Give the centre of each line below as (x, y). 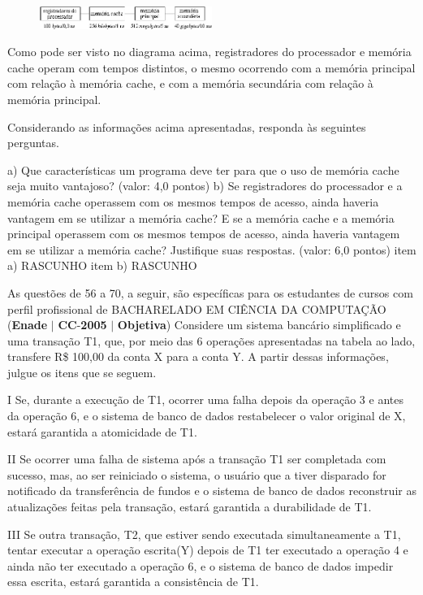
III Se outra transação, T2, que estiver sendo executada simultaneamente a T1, (204, 534)
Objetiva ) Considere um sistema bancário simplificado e (259, 325)
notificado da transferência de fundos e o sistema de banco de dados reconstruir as (212, 491)
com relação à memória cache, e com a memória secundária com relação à (190, 83)
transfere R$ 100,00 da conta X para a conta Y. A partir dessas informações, (198, 356)
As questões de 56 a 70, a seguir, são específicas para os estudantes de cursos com (210, 292)
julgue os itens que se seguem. (82, 372)
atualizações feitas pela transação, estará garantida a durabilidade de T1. (190, 507)
